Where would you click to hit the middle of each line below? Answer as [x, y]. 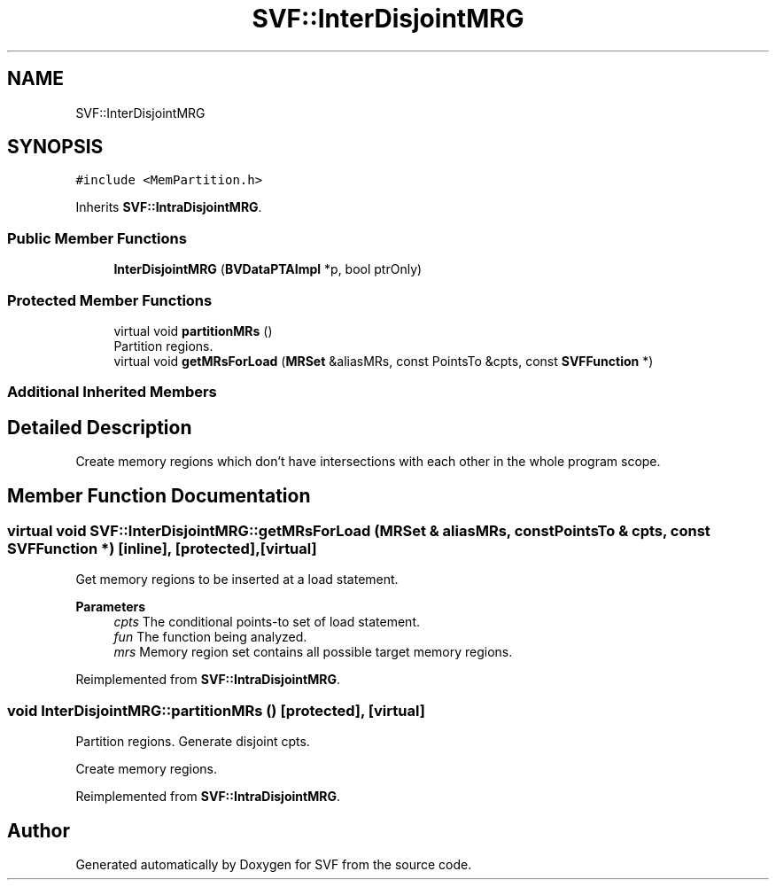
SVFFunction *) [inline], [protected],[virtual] [162, 549]
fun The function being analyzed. [210, 637]
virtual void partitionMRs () [193, 331]
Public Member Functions [97, 238]
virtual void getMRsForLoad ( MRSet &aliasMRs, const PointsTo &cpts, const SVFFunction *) [384, 361]
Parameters [111, 607]
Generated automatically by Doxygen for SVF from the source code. [274, 864]
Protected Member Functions [110, 300]
